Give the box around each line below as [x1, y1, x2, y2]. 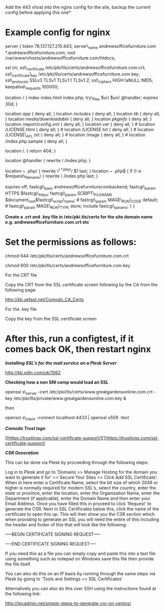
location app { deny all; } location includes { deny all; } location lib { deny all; [5, 111, 161, 116]
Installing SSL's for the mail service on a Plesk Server [5, 360, 117, 366]
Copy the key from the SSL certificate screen [5, 316, 97, 322]
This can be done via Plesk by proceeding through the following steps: [5, 459, 149, 465]
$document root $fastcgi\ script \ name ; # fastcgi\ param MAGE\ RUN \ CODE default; [5, 197, 159, 204]
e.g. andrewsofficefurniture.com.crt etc [5, 219, 89, 225]
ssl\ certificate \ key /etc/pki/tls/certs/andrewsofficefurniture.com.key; [5, 71, 140, 78]
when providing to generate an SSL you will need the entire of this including [5, 516, 159, 522]
